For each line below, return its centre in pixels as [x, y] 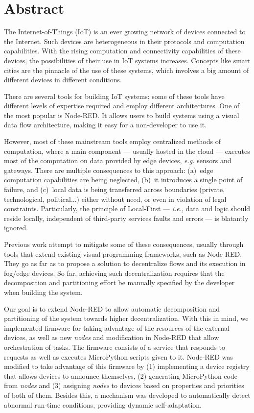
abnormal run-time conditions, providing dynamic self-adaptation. [103, 404]
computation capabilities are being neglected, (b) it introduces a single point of [123, 180]
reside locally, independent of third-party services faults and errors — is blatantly [126, 218]
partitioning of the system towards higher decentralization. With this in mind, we [126, 318]
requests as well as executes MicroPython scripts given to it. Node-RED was [118, 356]
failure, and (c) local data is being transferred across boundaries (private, [115, 189]
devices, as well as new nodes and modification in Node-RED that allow [112, 337]
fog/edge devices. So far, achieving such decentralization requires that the [114, 273]
